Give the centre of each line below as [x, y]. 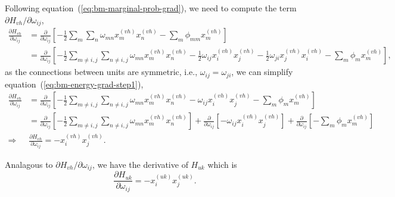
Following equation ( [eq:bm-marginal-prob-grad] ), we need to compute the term [151, 8]
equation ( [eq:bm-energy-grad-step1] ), [74, 84]
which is [222, 164]
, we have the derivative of [140, 164]
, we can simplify [262, 72]
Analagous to [29, 164]
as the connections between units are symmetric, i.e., [101, 72]
